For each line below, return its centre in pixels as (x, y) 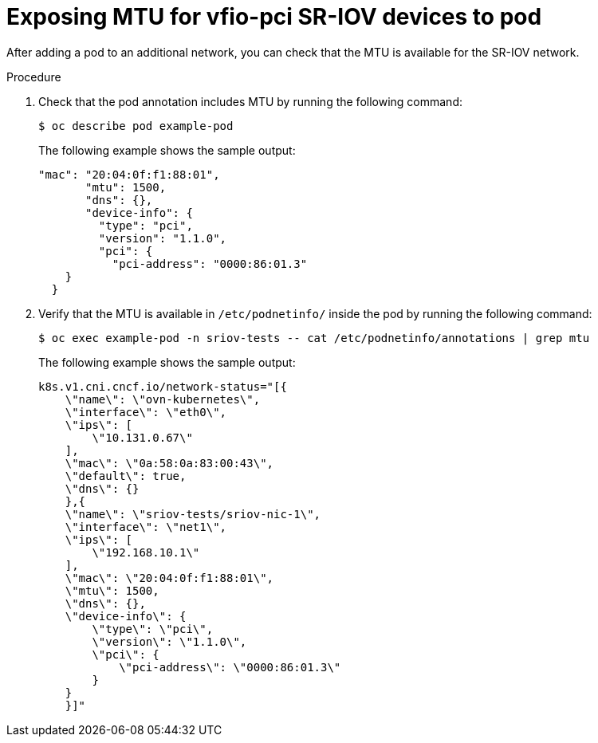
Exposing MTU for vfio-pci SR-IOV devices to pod (274, 17)
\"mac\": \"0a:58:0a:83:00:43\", (169, 463)
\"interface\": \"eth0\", (146, 412)
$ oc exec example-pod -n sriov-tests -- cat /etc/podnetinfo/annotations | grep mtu (314, 338)
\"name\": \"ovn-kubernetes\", (163, 399)
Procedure (34, 77)
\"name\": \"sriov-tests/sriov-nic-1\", (193, 514)
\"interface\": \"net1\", (146, 527)
